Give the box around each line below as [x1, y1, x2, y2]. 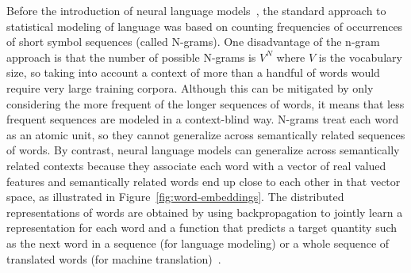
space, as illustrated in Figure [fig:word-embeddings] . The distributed [6, 188, 344, 205]
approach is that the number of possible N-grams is [6, 48, 256, 65]
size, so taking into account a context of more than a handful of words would [6, 64, 380, 81]
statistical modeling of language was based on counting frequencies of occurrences [6, 17, 403, 34]
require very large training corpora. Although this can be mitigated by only [6, 79, 374, 96]
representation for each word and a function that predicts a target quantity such [6, 219, 398, 236]
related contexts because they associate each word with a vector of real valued [6, 157, 386, 173]
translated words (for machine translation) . [6, 250, 221, 267]
